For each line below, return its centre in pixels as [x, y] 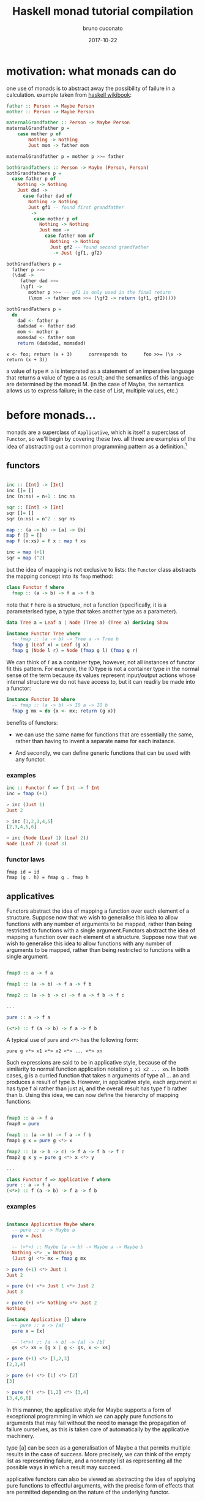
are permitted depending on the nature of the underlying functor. [88, 1492]
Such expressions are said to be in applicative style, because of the [91, 1063]
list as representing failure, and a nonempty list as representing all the [94, 1461]
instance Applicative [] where [46, 1319]
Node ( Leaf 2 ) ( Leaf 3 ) [37, 844]
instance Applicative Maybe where [50, 1225]
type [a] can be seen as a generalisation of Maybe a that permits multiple [99, 1447]
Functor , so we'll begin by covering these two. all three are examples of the [101, 438]
